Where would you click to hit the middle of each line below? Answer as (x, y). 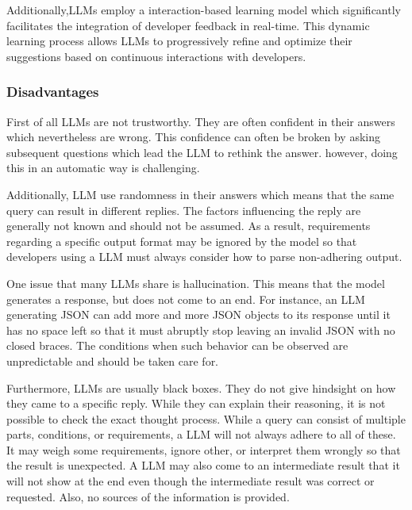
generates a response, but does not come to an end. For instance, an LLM (186, 299)
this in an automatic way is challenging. (103, 168)
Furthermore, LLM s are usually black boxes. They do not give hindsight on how (201, 387)
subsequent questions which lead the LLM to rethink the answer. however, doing (202, 152)
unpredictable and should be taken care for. (113, 360)
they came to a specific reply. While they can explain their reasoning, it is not (196, 403)
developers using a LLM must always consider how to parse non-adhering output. (204, 257)
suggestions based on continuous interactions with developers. (156, 56)
